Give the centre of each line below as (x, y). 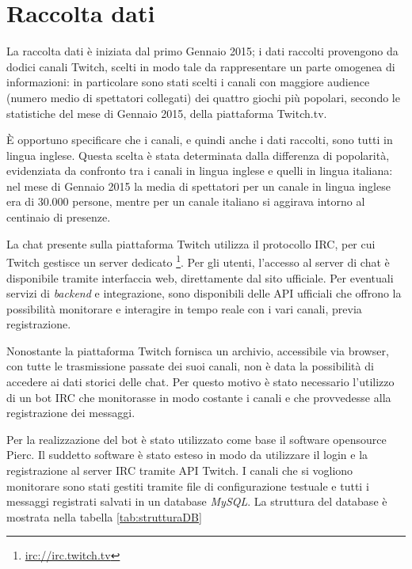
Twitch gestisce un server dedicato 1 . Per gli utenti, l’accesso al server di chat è (198, 261)
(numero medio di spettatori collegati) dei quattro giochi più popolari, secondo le (203, 97)
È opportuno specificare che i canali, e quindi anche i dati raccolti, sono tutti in (200, 140)
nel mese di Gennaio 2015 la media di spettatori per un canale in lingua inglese (198, 186)
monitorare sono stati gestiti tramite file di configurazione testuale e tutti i (188, 486)
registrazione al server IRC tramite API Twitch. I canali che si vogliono (180, 470)
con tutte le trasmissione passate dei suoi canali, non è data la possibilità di (190, 366)
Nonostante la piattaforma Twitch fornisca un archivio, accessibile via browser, (198, 350)
